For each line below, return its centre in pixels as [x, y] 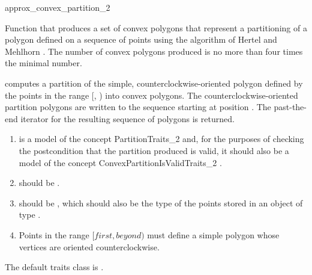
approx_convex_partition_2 [58, 7]
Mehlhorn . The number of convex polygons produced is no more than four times [154, 51]
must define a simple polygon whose [213, 234]
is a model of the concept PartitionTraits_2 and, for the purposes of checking [161, 139]
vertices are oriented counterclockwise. [89, 246]
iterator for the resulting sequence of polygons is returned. [127, 118]
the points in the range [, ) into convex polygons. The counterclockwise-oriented [151, 95]
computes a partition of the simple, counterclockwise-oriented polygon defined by [154, 83]
